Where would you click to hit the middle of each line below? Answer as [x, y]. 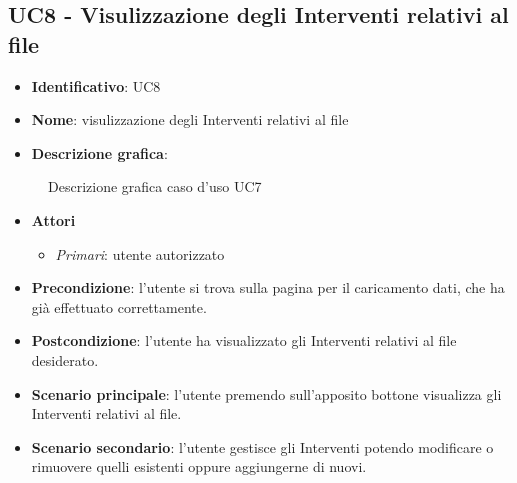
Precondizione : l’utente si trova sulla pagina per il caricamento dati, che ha [268, 287]
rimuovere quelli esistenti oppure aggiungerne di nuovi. [199, 466]
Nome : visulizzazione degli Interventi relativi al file [190, 119]
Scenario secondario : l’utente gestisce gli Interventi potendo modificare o [262, 446]
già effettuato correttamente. [119, 306]
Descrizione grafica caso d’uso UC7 [155, 186]
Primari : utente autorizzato [140, 253]
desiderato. [65, 359]
